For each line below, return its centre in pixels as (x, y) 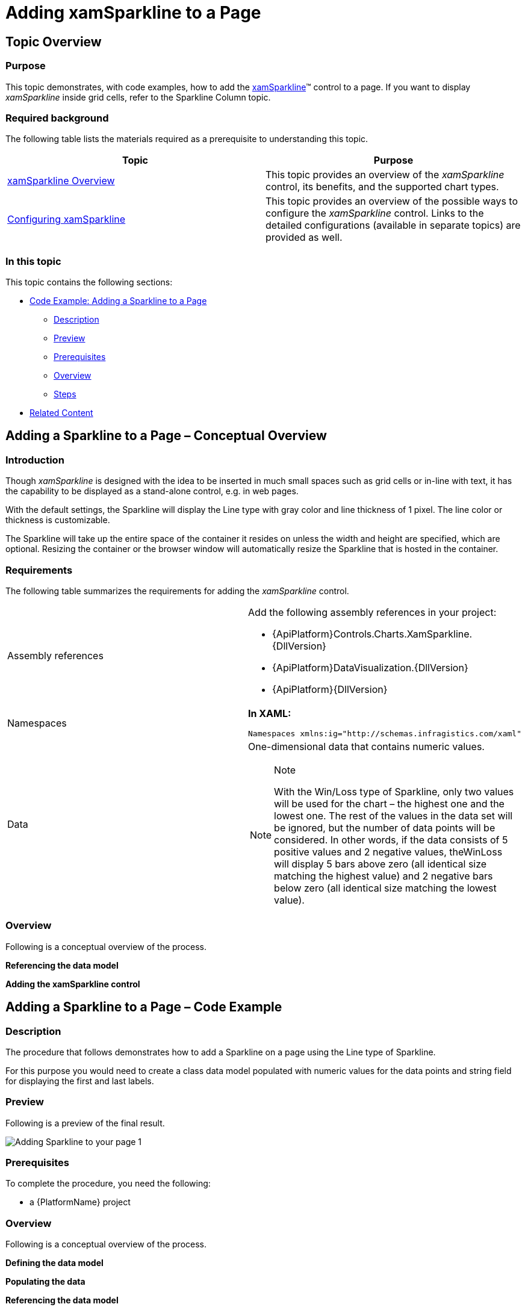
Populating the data (45, 1282)
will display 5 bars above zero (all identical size (381, 864)
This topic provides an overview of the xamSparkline (385, 175)
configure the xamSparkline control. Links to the (375, 213)
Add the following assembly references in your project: (372, 613)
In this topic (33, 261)
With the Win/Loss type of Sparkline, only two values (394, 792)
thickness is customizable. (58, 520)
